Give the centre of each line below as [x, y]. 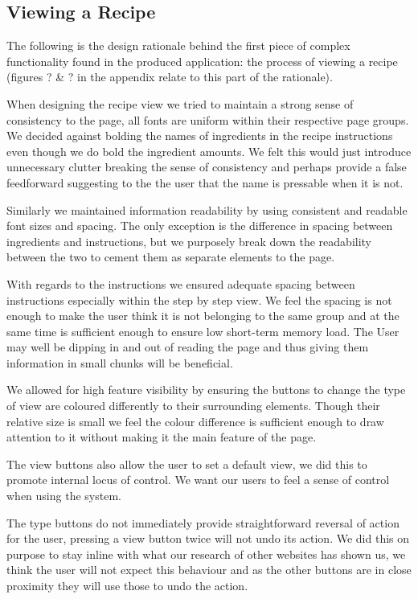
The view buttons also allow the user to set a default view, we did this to [187, 464]
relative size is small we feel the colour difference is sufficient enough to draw [195, 421]
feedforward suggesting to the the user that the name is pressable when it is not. [205, 182]
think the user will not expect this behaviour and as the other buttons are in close [209, 570]
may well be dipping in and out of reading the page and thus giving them [188, 347]
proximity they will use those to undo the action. [127, 586]
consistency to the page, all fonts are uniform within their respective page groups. [208, 119]
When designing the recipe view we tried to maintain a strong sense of [180, 103]
